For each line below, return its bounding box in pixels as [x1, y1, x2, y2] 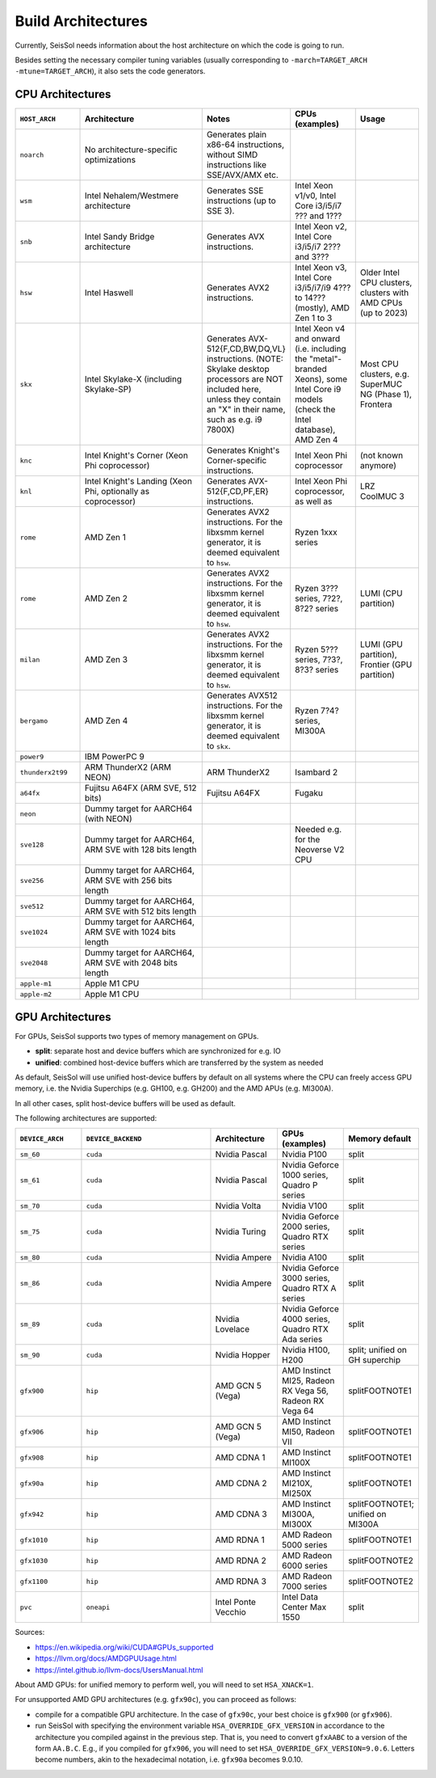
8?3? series [295, 664, 339, 675]
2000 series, [281, 1221, 330, 1232]
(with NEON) [84, 813, 132, 825]
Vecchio [215, 1607, 246, 1618]
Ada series [281, 1334, 323, 1345]
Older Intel [359, 267, 400, 278]
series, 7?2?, [295, 593, 343, 604]
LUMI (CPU [359, 588, 403, 599]
